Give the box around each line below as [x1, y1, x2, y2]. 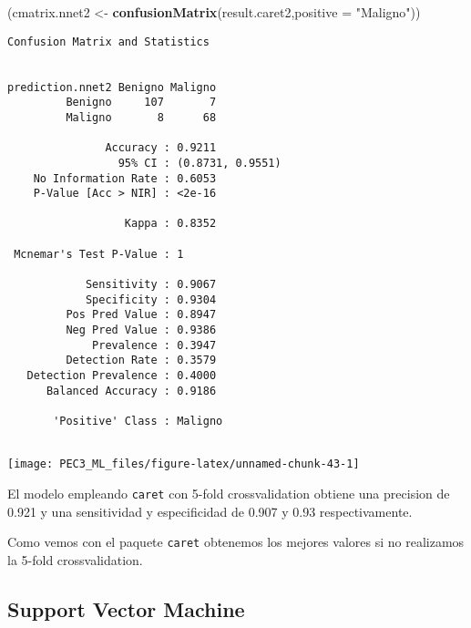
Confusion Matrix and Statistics [7, 35, 210, 48]
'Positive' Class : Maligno [53, 415, 223, 427]
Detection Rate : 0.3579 [66, 354, 217, 367]
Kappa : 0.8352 [124, 217, 217, 231]
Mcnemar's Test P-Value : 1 [14, 247, 184, 261]
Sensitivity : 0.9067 [85, 278, 217, 292]
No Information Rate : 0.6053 [33, 171, 217, 185]
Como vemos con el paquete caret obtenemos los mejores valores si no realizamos [7, 532, 465, 551]
